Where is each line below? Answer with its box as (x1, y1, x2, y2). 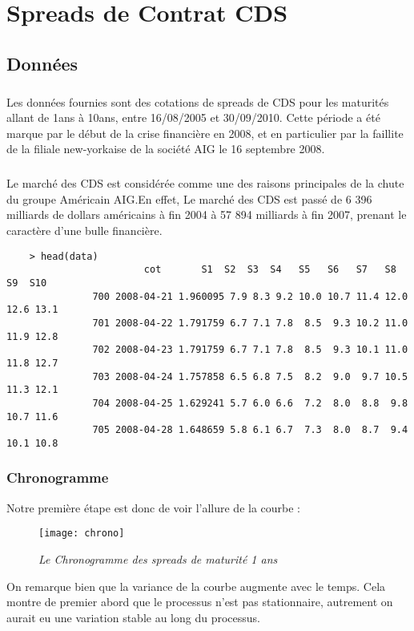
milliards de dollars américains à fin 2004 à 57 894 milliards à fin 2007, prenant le (6, 206, 407, 223)
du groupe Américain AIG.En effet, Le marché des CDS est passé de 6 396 (6, 190, 372, 207)
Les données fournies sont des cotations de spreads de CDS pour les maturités (6, 93, 389, 110)
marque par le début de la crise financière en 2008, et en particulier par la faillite (6, 124, 404, 141)
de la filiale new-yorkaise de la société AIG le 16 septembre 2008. (6, 140, 325, 157)
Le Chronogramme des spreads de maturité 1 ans (38, 550, 278, 567)
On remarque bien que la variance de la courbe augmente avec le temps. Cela (6, 577, 386, 594)
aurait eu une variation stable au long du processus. (6, 609, 261, 625)
